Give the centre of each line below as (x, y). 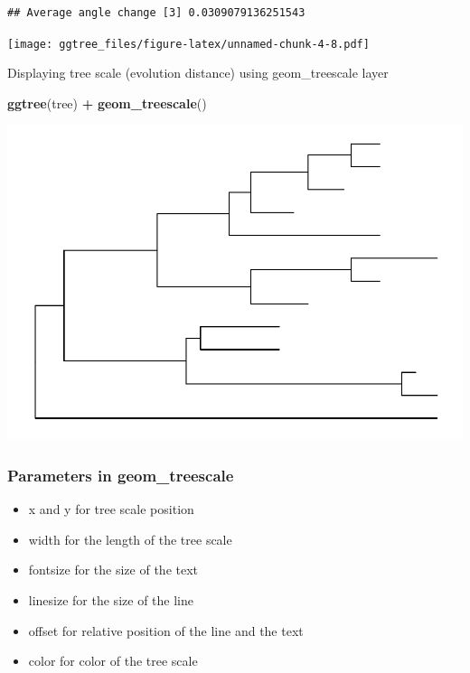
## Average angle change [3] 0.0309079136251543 (156, 13)
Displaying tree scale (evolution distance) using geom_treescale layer (198, 73)
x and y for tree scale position (111, 509)
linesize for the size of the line (111, 599)
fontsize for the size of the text (113, 570)
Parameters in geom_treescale (121, 475)
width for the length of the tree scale (130, 539)
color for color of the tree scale (113, 661)
